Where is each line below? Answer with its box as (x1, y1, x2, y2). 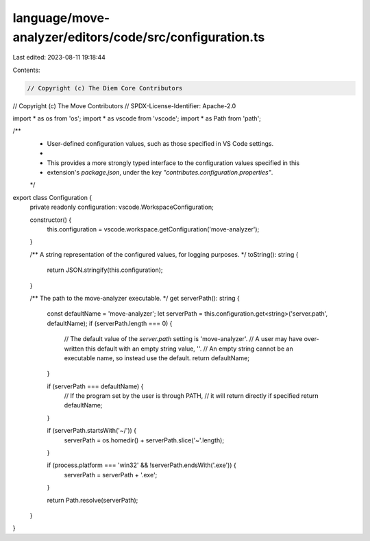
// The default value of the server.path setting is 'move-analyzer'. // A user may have (64, 335, 303, 343)
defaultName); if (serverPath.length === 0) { (47, 319, 173, 327)
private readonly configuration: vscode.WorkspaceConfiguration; (29, 203, 214, 212)
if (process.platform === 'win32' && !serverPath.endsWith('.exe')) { (47, 461, 236, 469)
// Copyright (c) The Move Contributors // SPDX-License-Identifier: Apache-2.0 (12, 101, 236, 110)
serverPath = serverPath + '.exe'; (64, 470, 158, 479)
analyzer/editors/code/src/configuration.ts (12, 29, 265, 45)
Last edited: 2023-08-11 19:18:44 (12, 53, 106, 62)
